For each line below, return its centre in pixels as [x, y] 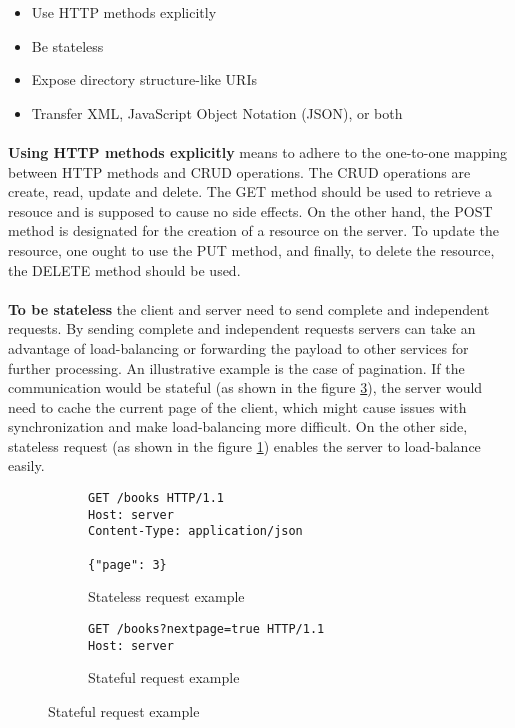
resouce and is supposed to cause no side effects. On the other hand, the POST [250, 210]
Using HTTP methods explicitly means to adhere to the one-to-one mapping [258, 151]
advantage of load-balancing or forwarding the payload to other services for [238, 347]
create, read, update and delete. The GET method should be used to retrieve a [250, 191]
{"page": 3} [127, 564]
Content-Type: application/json [195, 531]
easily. [26, 465]
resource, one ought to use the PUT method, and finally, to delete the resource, [251, 249]
